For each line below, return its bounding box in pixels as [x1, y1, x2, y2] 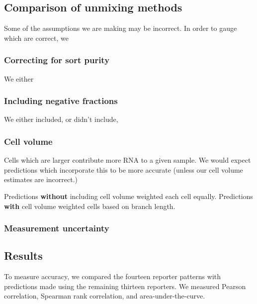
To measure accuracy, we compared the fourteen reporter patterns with [4, 271, 221, 282]
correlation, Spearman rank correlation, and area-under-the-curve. [4, 291, 205, 301]
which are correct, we [4, 32, 69, 43]
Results [4, 248, 43, 263]
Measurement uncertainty [4, 222, 109, 234]
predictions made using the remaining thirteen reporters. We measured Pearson [4, 281, 246, 291]
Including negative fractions [4, 95, 118, 107]
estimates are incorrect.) [4, 174, 78, 185]
